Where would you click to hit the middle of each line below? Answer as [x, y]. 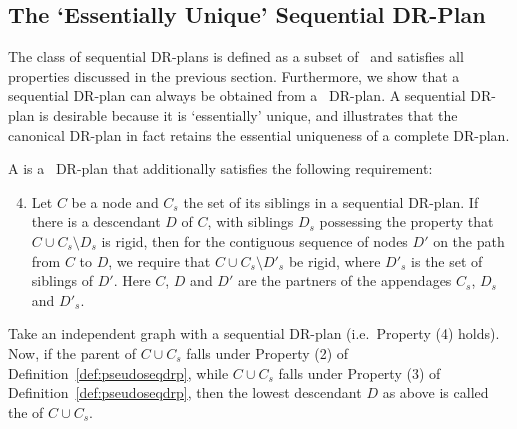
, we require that [159, 260]
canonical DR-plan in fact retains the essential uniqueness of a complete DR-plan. [259, 134]
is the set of [447, 260]
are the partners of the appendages [344, 280]
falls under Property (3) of [359, 372]
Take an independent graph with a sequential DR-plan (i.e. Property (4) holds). [254, 333]
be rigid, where [334, 260]
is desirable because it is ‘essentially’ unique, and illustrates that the [248, 114]
